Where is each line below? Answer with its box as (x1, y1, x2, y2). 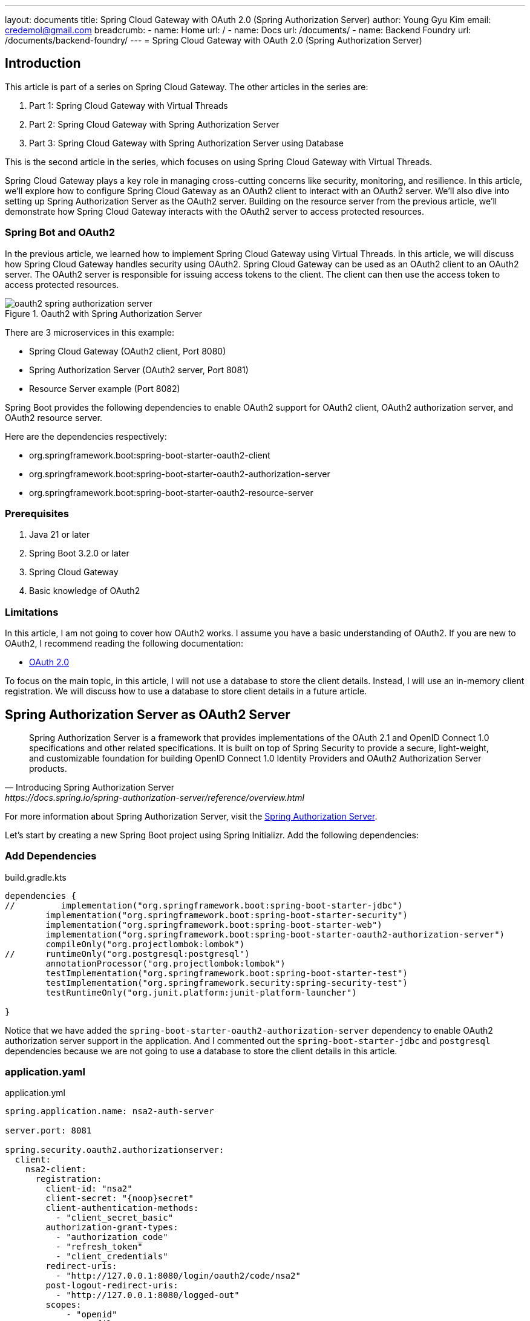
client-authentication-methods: (45, 1203, 199, 1213)
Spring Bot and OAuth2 (5, 226, 116, 239)
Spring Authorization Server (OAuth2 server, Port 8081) (29, 364, 249, 375)
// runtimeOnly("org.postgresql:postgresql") (5, 948, 250, 959)
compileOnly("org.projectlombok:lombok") (45, 939, 245, 949)
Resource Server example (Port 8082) (29, 383, 180, 394)
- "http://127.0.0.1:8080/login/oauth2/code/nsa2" (56, 1271, 301, 1281)
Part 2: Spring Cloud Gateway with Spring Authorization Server (29, 119, 280, 129)
